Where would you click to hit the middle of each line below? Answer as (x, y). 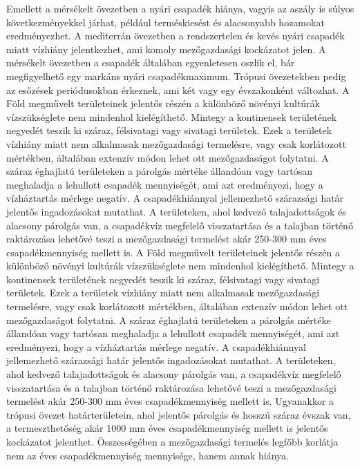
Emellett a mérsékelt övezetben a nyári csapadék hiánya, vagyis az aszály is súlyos (180, 8)
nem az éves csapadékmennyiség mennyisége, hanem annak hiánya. (148, 455)
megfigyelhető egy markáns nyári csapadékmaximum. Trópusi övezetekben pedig (176, 76)
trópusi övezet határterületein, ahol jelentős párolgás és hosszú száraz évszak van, (179, 414)
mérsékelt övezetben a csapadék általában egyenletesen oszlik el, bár (151, 63)
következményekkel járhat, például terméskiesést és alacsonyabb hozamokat (165, 22)
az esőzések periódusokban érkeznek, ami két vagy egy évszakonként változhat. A (178, 89)
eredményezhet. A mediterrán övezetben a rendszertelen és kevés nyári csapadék (176, 36)
